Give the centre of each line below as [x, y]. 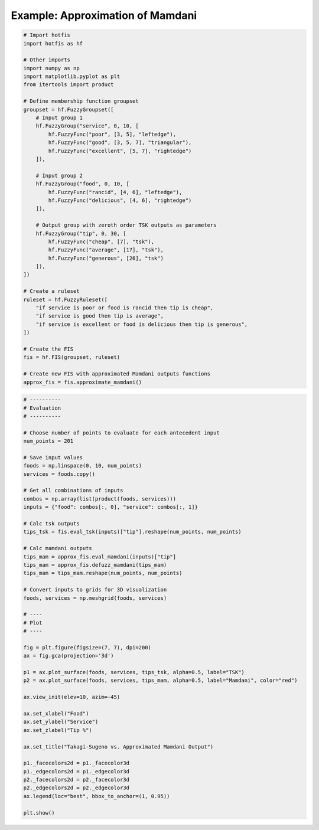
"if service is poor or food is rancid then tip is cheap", [125, 308]
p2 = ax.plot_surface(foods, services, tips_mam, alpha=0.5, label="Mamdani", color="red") [160, 681]
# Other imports [47, 60]
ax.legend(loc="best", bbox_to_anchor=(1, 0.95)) [97, 796]
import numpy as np [51, 68]
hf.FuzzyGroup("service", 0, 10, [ [87, 126]
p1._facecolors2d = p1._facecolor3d [77, 763]
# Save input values [53, 457]
